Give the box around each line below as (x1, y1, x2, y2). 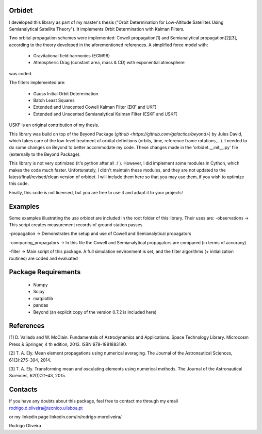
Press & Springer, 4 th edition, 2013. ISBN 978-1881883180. (9, 341, 127, 347)
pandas (33, 302, 49, 308)
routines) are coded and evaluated (9, 255, 78, 261)
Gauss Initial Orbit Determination (33, 90, 98, 97)
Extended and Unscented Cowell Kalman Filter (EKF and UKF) (33, 104, 157, 110)
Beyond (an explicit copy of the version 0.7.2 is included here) (33, 309, 157, 315)
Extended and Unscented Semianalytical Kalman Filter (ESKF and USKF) (33, 111, 178, 117)
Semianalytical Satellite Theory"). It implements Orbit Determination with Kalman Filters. (9, 26, 184, 32)
